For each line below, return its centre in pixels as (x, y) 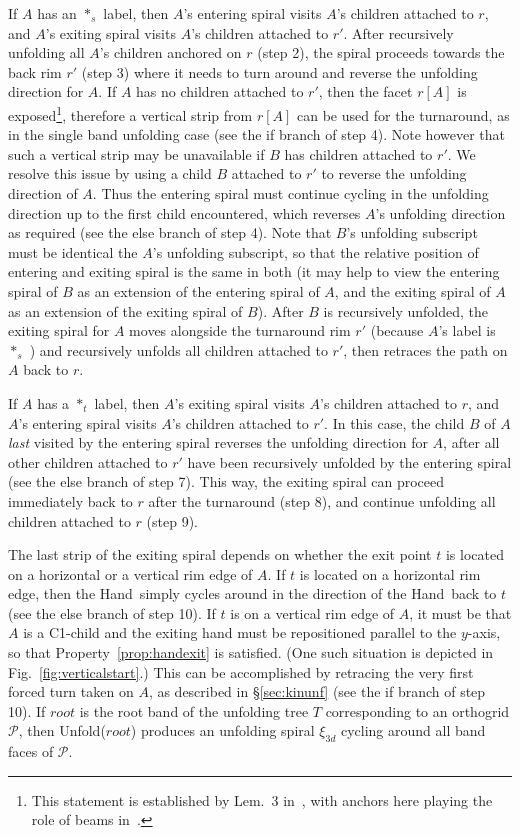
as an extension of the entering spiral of (198, 290)
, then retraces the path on (425, 349)
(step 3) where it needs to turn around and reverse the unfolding (279, 71)
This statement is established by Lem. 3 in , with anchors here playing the (262, 799)
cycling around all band (413, 730)
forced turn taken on (71, 691)
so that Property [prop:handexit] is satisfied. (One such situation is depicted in (251, 652)
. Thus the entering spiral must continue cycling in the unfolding (290, 193)
